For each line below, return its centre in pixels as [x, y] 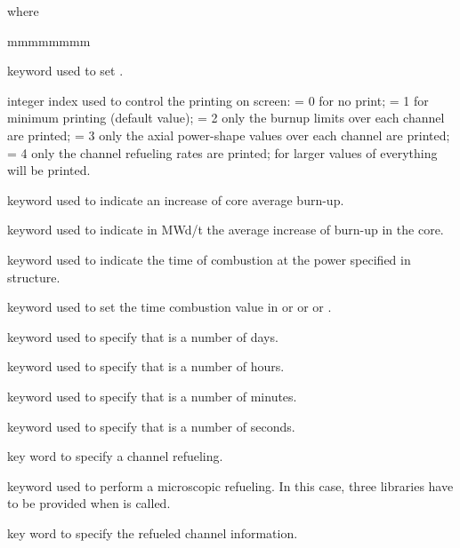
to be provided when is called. [89, 503]
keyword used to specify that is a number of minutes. [152, 396]
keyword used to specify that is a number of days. [143, 336]
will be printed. [49, 170]
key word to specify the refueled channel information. [153, 532]
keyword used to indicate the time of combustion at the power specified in [209, 259]
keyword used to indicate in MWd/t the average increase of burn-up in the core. [226, 230]
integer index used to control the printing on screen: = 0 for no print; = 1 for [218, 100]
